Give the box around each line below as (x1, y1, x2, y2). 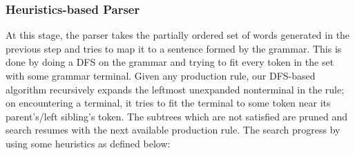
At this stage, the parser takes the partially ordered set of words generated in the (6, 28, 350, 42)
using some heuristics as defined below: (6, 136, 171, 150)
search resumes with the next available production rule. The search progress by (6, 122, 340, 137)
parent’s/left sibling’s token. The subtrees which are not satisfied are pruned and (6, 109, 348, 123)
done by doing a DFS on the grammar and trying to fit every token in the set (6, 55, 334, 69)
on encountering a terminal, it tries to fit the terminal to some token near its (6, 95, 331, 110)
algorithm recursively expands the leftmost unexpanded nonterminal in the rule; (6, 82, 345, 96)
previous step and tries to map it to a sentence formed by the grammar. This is (6, 41, 342, 55)
